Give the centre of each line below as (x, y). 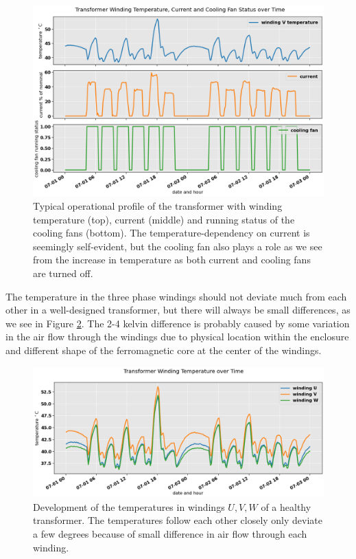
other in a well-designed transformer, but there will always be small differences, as (178, 310)
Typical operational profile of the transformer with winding (158, 206)
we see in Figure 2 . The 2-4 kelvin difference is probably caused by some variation (178, 323)
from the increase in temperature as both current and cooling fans (172, 260)
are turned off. (63, 273)
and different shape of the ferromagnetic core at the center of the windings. (164, 350)
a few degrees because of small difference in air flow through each (170, 533)
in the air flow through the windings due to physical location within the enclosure (177, 337)
